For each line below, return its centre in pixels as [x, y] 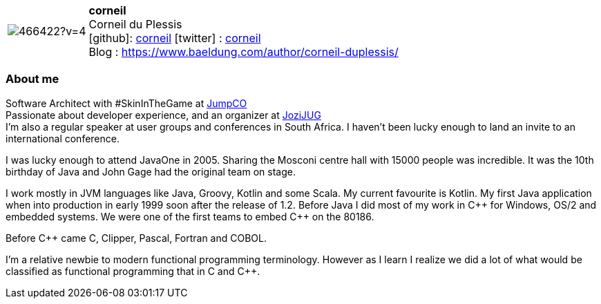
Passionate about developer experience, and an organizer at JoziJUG [163, 115]
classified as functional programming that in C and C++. [133, 271]
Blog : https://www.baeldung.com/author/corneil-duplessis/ [244, 52]
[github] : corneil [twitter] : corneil [175, 38]
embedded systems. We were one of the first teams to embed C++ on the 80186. [190, 216]
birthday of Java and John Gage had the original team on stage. [151, 171]
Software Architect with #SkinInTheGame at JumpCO [126, 103]
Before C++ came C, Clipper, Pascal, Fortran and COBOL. [136, 238]
